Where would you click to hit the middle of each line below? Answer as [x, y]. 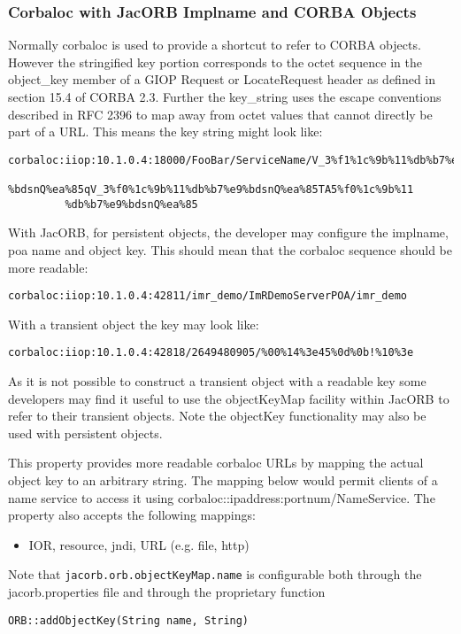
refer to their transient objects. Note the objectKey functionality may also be [217, 416]
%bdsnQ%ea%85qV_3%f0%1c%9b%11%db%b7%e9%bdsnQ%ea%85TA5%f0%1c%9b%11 [211, 190]
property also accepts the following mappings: [132, 515]
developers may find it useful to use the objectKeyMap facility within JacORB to [229, 398]
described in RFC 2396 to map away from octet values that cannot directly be [220, 114]
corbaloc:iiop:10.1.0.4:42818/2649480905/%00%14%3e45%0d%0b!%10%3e [211, 353]
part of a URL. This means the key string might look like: [165, 131]
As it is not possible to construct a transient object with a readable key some [217, 381]
